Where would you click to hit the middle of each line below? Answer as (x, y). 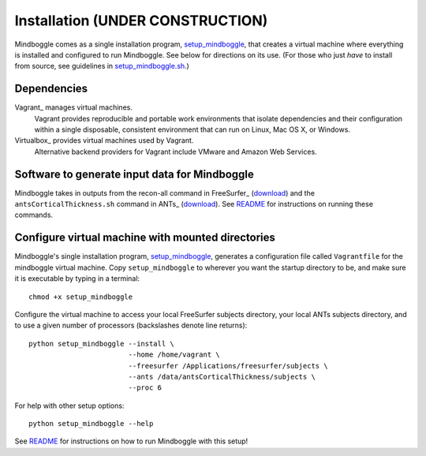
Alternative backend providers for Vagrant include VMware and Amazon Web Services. (176, 151)
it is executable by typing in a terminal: (77, 278)
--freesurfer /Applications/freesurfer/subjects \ (228, 366)
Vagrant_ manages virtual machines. (74, 107)
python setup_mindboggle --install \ (102, 344)
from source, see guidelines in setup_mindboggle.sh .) (102, 66)
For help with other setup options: (69, 406)
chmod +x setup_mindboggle (81, 297)
